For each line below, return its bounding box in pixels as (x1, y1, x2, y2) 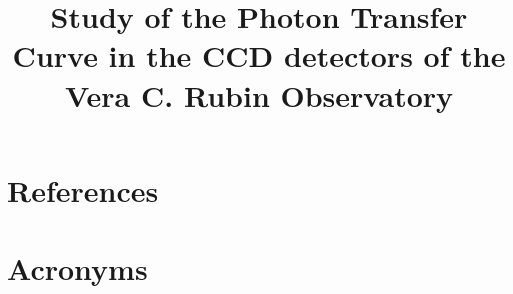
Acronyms (7, 248, 148, 289)
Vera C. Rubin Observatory (64, 74, 454, 115)
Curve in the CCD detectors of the (12, 35, 506, 76)
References (7, 169, 159, 210)
